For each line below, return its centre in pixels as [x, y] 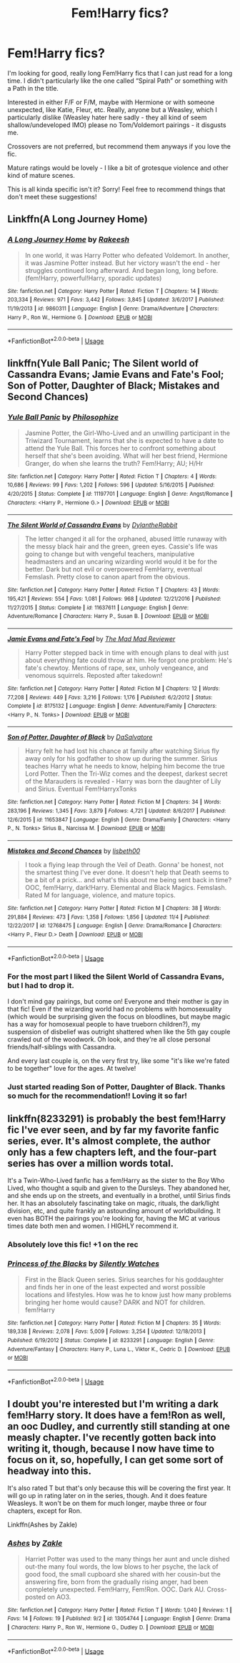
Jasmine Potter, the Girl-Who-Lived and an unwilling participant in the [127, 433]
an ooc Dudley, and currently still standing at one [119, 1426]
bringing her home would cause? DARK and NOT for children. [115, 1302]
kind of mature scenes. [41, 175]
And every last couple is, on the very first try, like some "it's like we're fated [119, 1060]
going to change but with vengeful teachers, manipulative [110, 554]
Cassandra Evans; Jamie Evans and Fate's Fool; [116, 375]
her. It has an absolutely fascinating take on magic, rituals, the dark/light [113, 1203]
